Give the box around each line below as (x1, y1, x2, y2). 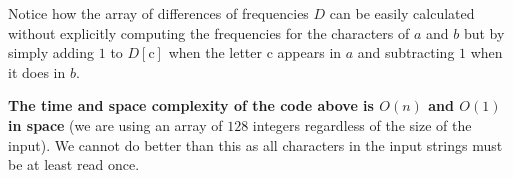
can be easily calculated (329, 3, 475, 23)
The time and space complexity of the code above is (8, 95, 374, 116)
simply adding (8, 42, 95, 63)
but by (463, 22, 505, 43)
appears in (277, 42, 342, 63)
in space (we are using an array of (8, 114, 223, 135)
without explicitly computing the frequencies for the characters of (8, 22, 410, 43)
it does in (8, 61, 66, 82)
